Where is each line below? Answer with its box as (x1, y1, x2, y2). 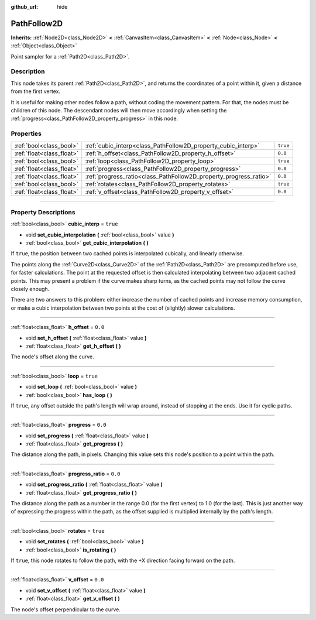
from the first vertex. (11, 88, 61, 95)
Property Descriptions (11, 208, 75, 216)
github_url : (11, 4, 38, 10)
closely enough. (11, 286, 50, 293)
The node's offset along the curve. (11, 353, 95, 360)
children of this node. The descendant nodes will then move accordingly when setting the (11, 107, 227, 114)
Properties (11, 129, 42, 138)
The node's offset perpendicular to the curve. (11, 606, 121, 613)
